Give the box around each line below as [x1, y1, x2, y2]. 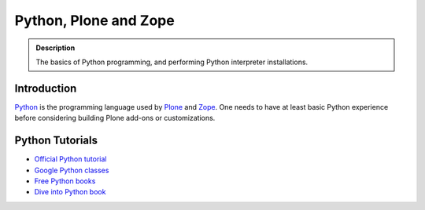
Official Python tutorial [34, 154, 107, 164]
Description [35, 43, 76, 52]
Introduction [14, 81, 77, 95]
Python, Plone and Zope [14, 12, 175, 29]
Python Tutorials [14, 134, 98, 147]
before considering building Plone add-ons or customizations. [14, 114, 216, 123]
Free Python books [34, 176, 96, 186]
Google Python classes [34, 165, 109, 175]
